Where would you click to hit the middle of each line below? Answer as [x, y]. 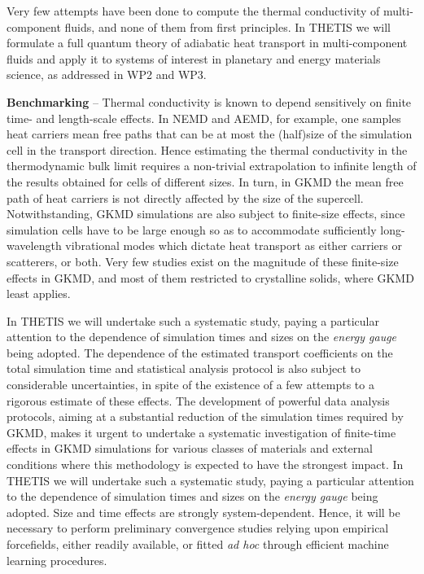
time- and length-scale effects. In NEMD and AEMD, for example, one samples [204, 118]
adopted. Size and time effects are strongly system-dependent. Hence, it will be [203, 512]
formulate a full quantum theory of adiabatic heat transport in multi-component [207, 43]
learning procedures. [57, 560]
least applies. [39, 294]
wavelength [34, 245]
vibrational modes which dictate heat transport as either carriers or [234, 245]
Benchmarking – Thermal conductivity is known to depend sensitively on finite [209, 101]
